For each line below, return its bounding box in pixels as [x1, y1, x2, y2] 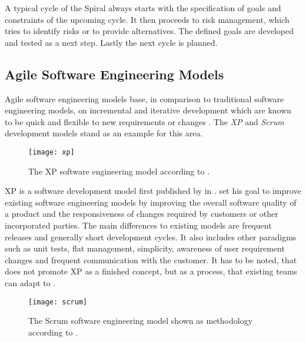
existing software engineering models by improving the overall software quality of [5, 196, 297, 208]
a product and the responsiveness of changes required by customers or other [5, 207, 278, 220]
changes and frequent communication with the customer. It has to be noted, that [5, 253, 297, 266]
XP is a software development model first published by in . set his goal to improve [5, 185, 301, 197]
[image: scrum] [28, 297, 88, 306]
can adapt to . [5, 276, 56, 289]
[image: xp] [28, 147, 75, 156]
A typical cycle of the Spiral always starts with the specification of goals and [5, 2, 281, 14]
